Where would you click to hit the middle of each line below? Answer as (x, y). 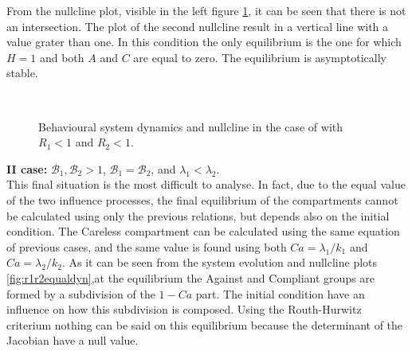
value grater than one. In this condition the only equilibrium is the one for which (204, 42)
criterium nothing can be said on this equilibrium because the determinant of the (205, 324)
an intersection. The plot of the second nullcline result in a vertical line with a (198, 26)
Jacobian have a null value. (73, 340)
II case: (27, 168)
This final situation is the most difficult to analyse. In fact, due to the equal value (206, 184)
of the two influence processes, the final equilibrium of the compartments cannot (202, 199)
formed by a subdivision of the (81, 293)
